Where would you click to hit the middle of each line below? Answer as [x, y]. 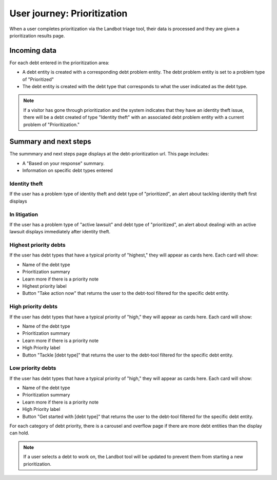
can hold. [19, 433]
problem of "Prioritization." [51, 124]
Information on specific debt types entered [67, 171]
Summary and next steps [51, 142]
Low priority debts [33, 368]
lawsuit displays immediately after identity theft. [60, 232]
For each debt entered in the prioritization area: [60, 63]
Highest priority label [44, 286]
